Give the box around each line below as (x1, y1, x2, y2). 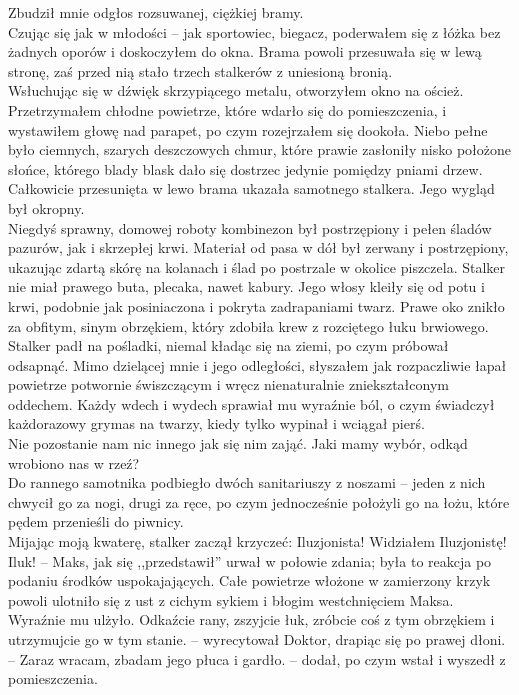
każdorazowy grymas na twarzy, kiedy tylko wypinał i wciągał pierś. (8, 413, 425, 434)
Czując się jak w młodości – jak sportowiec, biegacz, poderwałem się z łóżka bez (8, 21, 501, 42)
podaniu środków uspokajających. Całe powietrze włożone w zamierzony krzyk (8, 570, 491, 591)
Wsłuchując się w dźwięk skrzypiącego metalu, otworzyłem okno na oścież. (8, 80, 464, 101)
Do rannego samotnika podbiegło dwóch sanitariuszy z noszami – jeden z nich (8, 472, 486, 493)
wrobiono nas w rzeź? (8, 452, 140, 473)
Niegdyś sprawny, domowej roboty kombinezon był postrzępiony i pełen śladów (8, 217, 492, 238)
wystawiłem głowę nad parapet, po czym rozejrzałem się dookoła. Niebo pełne (8, 119, 488, 140)
